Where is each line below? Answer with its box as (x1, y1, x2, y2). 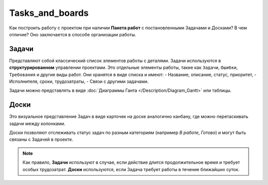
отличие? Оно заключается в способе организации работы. (9, 31, 136, 37)
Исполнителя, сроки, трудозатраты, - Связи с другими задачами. (9, 78, 149, 84)
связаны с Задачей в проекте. (9, 136, 73, 142)
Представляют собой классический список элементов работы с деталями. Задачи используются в (9, 58, 221, 63)
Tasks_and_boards (9, 7, 89, 18)
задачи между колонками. (9, 121, 66, 126)
